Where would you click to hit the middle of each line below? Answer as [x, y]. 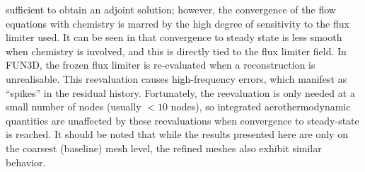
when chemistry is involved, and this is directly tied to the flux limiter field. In [176, 51]
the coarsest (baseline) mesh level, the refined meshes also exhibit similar [164, 148]
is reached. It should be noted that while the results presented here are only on [177, 134]
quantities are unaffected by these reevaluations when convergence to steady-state [182, 120]
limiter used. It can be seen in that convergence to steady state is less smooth [174, 37]
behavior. [26, 162]
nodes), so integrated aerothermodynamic [261, 107]
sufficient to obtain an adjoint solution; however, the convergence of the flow [171, 9]
